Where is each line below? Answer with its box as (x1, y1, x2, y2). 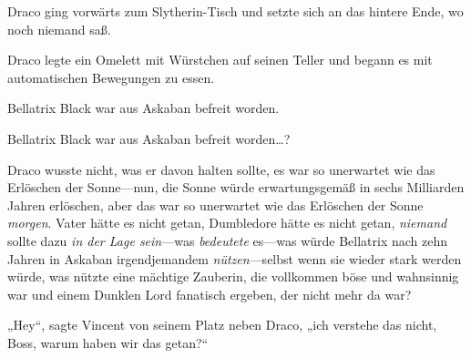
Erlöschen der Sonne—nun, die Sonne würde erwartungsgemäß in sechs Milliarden (7, 178, 465, 197)
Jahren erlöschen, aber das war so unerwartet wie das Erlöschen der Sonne (7, 195, 424, 214)
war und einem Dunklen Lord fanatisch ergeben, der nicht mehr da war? (7, 284, 412, 303)
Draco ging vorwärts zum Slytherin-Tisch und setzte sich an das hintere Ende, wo (7, 2, 464, 20)
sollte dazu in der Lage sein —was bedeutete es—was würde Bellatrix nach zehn (7, 230, 448, 250)
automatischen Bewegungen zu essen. (7, 67, 215, 87)
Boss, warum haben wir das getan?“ (7, 332, 209, 352)
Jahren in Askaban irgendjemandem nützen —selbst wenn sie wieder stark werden (7, 249, 462, 268)
